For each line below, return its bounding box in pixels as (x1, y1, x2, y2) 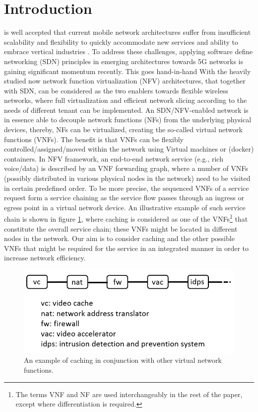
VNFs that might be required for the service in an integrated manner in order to (4, 243, 249, 253)
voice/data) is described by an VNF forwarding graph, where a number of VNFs (4, 163, 248, 173)
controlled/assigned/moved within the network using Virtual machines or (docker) (4, 144, 254, 154)
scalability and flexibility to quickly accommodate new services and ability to (4, 36, 238, 47)
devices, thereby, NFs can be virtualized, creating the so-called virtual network (4, 124, 243, 135)
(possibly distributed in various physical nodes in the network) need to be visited (4, 173, 251, 183)
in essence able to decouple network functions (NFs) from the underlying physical (4, 114, 252, 125)
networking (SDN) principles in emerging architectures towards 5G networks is (4, 56, 244, 66)
